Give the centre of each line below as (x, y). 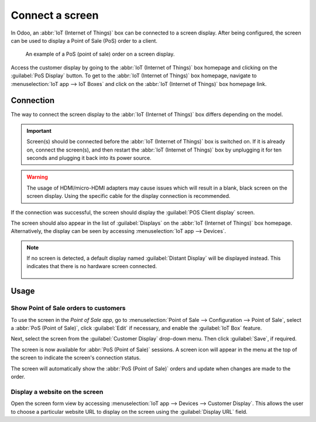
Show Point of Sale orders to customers (68, 308)
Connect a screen (55, 15)
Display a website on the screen (57, 392)
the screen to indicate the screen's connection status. (76, 358)
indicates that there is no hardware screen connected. (92, 266)
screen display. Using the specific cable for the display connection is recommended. (128, 196)
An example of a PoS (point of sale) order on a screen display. (100, 54)
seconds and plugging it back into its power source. (89, 157)
